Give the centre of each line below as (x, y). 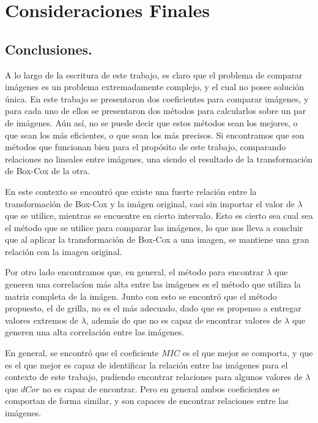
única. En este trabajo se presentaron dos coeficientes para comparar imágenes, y (157, 98)
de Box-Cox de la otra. (48, 171)
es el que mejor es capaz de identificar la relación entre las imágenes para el (146, 364)
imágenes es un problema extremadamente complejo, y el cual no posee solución (155, 87)
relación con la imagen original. (64, 251)
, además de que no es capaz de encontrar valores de (184, 320)
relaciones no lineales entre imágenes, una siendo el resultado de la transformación (159, 158)
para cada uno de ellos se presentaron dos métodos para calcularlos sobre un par (156, 111)
